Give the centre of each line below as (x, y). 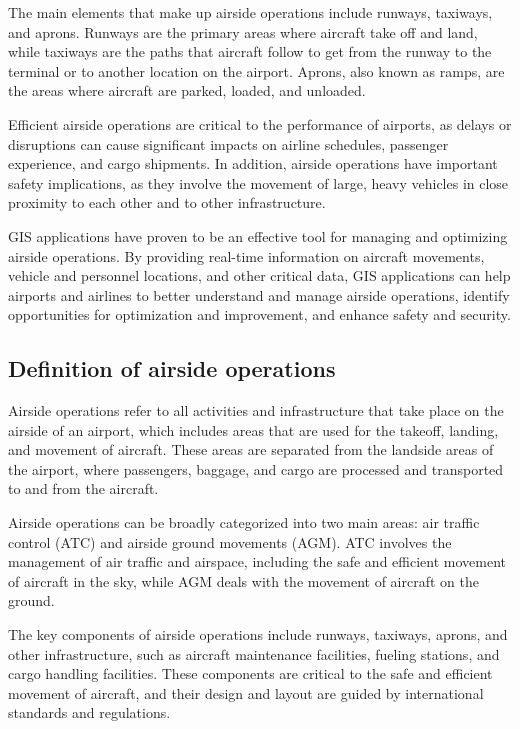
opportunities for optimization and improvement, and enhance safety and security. (259, 314)
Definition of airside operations (172, 368)
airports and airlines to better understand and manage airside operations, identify (259, 294)
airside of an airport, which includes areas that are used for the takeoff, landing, (253, 429)
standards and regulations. (89, 712)
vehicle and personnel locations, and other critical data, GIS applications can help (259, 275)
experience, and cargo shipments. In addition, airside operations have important (253, 163)
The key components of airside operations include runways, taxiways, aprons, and (258, 634)
